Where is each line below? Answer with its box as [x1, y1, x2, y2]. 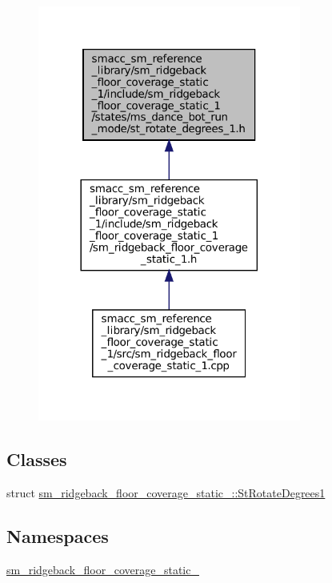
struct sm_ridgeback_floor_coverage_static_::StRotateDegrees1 [6, 484, 326, 501]
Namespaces [6, 523, 109, 548]
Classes [6, 447, 67, 472]
